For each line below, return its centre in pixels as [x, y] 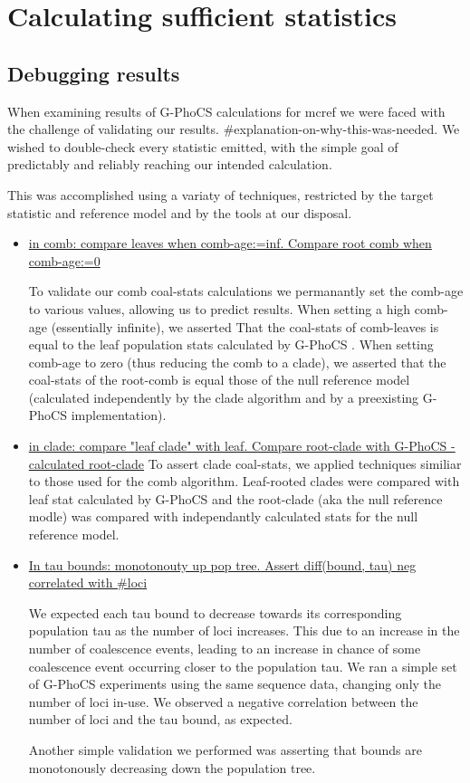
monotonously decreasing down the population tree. [172, 767]
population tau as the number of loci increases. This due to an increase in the [244, 630]
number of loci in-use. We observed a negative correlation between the [223, 701]
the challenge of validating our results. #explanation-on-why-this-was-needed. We [234, 129]
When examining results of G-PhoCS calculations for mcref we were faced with [226, 111]
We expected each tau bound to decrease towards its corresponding [215, 612]
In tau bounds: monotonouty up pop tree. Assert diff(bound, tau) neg [222, 564]
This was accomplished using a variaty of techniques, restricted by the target [221, 194]
